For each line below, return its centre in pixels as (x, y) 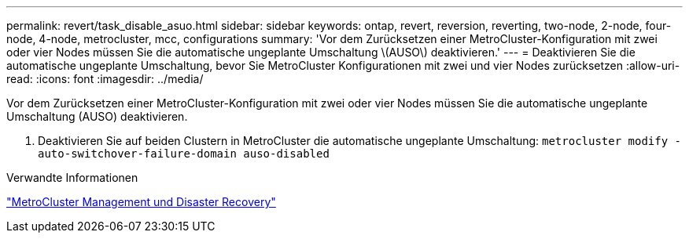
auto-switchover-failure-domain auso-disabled (184, 154)
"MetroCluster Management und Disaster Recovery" (141, 202)
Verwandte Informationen (72, 177)
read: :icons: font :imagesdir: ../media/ (105, 79)
